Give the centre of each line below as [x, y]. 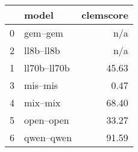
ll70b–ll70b [47, 68]
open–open [47, 120]
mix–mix [42, 102]
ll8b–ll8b [42, 50]
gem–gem [44, 33]
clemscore [105, 15]
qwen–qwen [48, 137]
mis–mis [41, 85]
